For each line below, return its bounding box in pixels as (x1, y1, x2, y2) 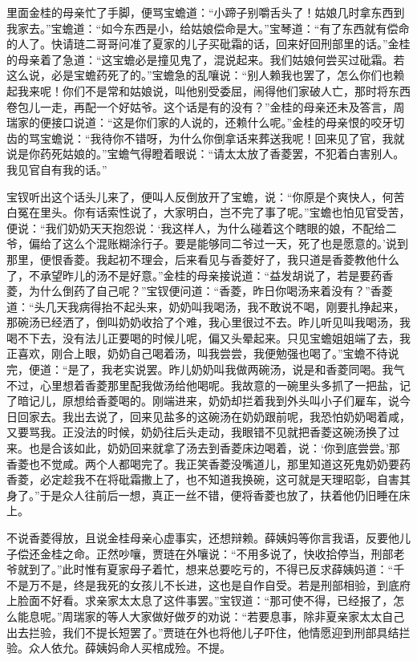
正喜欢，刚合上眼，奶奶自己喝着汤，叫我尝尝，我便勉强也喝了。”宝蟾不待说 (6, 345, 399, 362)
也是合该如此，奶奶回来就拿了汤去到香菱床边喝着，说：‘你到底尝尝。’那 (28, 440, 400, 456)
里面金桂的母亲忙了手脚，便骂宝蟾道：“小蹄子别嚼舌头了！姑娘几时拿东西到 (6, 4, 405, 20)
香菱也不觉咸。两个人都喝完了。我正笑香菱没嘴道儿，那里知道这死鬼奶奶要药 (6, 455, 411, 472)
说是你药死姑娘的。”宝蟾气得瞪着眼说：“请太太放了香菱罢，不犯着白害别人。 (6, 145, 405, 162)
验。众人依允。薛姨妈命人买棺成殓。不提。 (6, 639, 231, 656)
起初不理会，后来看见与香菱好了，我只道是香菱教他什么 (107, 250, 399, 267)
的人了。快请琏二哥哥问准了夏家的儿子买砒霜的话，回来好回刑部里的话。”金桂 (6, 35, 411, 52)
